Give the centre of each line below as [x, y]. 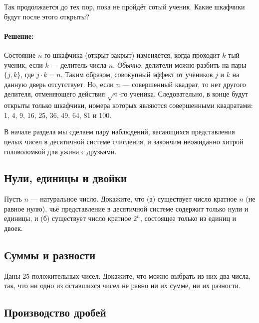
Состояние [20, 54]
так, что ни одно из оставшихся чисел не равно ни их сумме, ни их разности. [122, 285]
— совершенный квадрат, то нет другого [184, 84]
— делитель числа [79, 64]
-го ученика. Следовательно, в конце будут [184, 94]
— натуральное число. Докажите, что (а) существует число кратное [134, 199]
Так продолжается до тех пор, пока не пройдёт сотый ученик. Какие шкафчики [125, 6]
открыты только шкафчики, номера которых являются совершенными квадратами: [129, 105]
